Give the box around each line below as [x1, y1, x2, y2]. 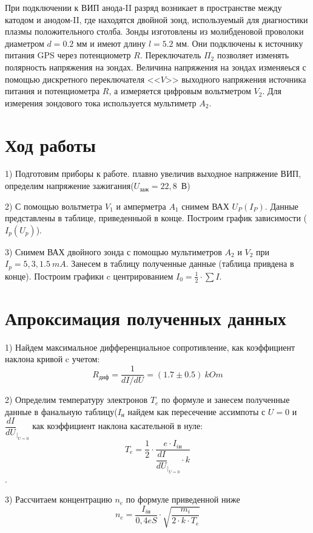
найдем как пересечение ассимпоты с [127, 405, 266, 418]
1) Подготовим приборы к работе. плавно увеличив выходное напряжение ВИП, [5, 167, 301, 180]
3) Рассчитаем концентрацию [5, 493, 112, 506]
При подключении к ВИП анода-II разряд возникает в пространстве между [5, 1, 282, 13]
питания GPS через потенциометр [5, 49, 131, 61]
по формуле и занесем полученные [161, 393, 290, 406]
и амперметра [116, 199, 166, 212]
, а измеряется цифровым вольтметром [109, 84, 251, 97]
